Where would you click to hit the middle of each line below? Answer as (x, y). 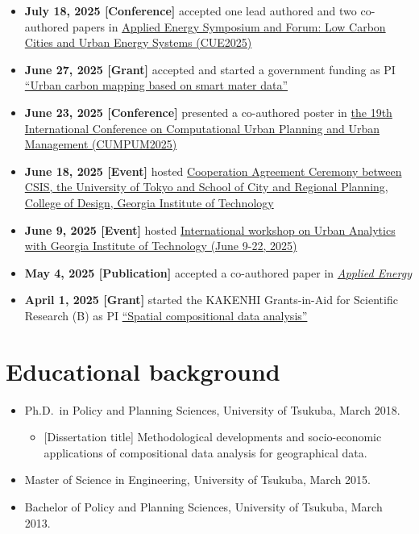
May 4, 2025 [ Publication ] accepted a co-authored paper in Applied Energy (218, 272)
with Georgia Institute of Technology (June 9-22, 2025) (161, 246)
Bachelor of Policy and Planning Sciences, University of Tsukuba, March (203, 507)
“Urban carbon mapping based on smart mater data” (156, 85)
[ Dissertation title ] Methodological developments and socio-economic (213, 437)
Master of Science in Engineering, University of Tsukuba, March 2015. (197, 480)
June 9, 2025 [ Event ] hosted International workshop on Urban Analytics (210, 229)
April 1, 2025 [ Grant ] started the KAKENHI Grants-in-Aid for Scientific (211, 300)
